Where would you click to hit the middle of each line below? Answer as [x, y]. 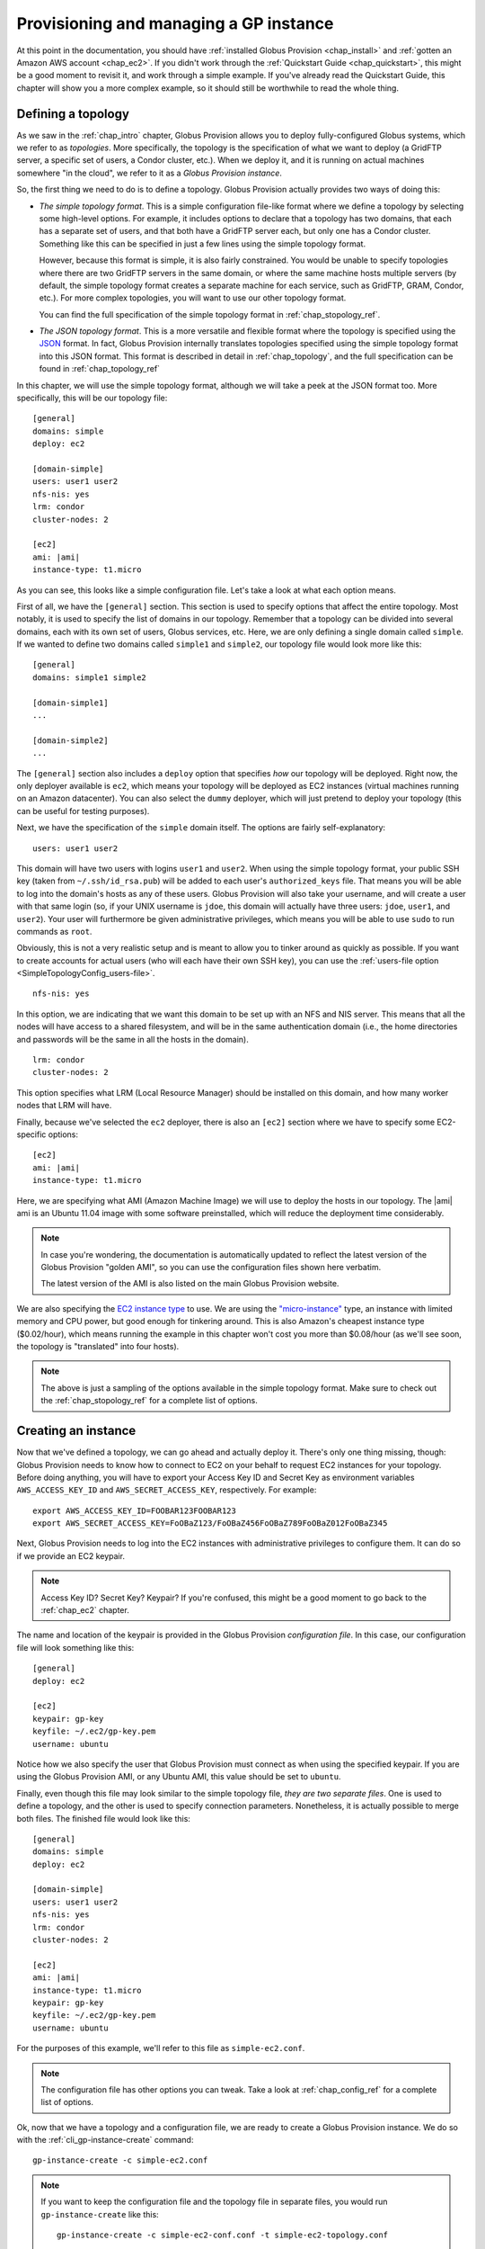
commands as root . [54, 931]
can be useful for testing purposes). [83, 811]
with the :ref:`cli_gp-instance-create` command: [105, 2140]
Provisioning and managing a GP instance [175, 23]
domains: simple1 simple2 [90, 677]
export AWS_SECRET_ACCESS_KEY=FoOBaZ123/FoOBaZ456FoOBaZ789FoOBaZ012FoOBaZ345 [210, 1523]
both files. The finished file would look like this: [103, 1818]
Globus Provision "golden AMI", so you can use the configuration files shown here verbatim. [211, 1268]
